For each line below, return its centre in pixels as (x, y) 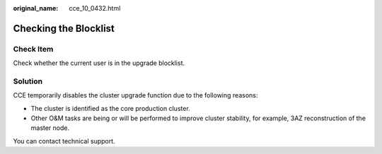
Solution (28, 81)
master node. (50, 128)
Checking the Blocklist (64, 28)
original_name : (36, 8)
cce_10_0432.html (95, 8)
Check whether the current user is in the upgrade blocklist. (99, 63)
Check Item (33, 49)
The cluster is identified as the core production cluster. (110, 108)
